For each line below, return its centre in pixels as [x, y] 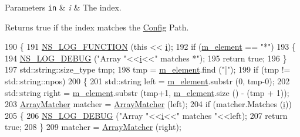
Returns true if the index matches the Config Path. [97, 27]
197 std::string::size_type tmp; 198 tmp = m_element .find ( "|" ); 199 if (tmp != [148, 69]
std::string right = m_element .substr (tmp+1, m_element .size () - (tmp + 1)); [147, 92]
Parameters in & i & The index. [63, 7]
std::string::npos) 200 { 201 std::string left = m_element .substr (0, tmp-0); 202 [147, 81]
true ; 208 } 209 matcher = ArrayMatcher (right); [93, 127]
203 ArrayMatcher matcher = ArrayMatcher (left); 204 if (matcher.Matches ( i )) [148, 104]
